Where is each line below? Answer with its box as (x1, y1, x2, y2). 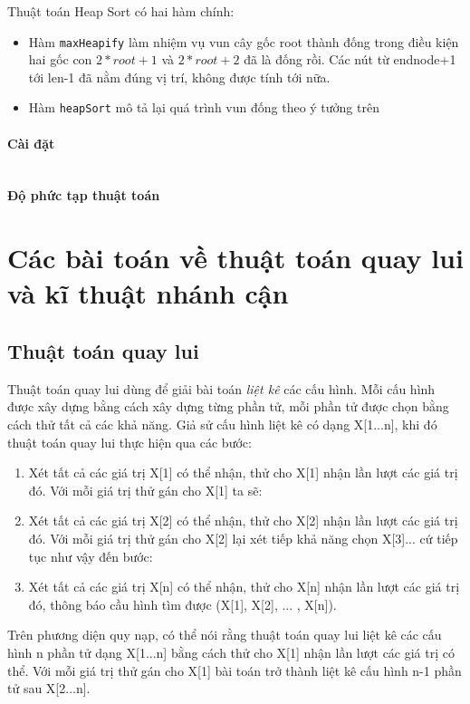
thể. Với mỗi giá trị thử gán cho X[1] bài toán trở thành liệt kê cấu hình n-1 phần (7, 661, 462, 680)
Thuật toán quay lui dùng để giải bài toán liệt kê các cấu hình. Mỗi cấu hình (7, 379, 436, 398)
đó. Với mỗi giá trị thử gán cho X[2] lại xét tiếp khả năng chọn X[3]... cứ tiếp (28, 529, 458, 547)
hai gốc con (28, 50, 92, 69)
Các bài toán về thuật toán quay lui (7, 239, 464, 276)
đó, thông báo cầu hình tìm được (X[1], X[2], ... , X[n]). (28, 594, 337, 613)
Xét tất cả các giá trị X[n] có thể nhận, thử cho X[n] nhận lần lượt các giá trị (28, 577, 460, 596)
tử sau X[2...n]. (7, 679, 91, 698)
